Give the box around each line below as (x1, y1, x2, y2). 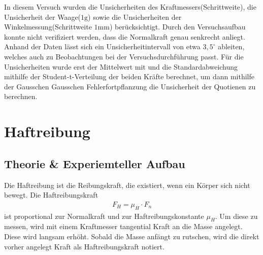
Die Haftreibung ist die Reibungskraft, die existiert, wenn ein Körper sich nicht (4, 179, 250, 190)
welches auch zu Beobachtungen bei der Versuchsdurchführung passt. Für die (4, 51, 244, 61)
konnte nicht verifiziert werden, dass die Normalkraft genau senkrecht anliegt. (4, 31, 245, 42)
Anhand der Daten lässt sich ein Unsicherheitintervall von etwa (4, 41, 201, 52)
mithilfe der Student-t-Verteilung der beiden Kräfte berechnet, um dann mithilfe (4, 71, 254, 82)
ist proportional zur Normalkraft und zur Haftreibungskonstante (4, 210, 204, 221)
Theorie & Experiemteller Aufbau (4, 155, 185, 171)
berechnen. (4, 91, 38, 102)
